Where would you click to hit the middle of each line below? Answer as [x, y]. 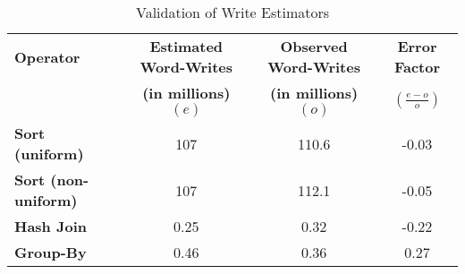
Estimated [186, 46]
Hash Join [51, 226]
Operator [47, 56]
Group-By [51, 252]
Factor [417, 67]
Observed [314, 46]
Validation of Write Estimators [232, 12]
